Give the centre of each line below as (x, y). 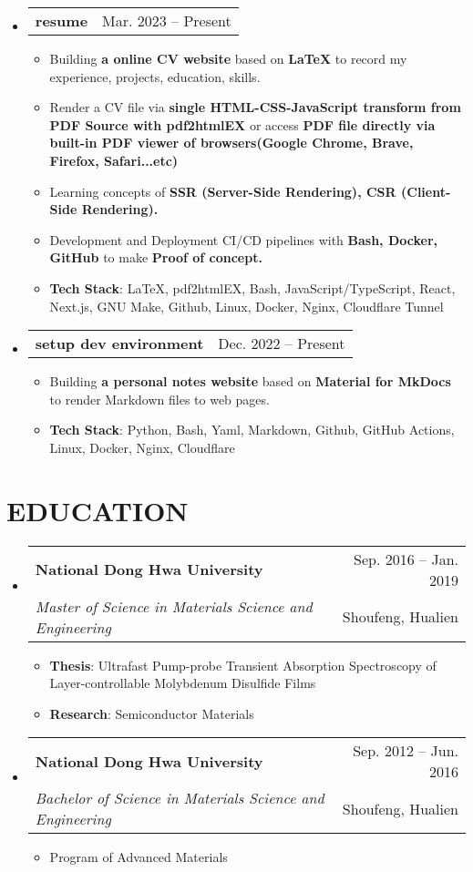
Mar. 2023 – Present (167, 21)
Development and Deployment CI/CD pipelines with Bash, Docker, (244, 239)
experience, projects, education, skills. (155, 76)
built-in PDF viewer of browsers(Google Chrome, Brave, (231, 143)
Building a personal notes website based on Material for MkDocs (250, 381)
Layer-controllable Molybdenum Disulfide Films (183, 683)
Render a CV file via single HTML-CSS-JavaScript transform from (255, 107)
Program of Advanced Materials (139, 857)
